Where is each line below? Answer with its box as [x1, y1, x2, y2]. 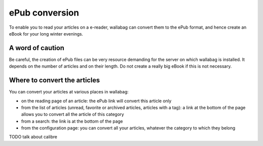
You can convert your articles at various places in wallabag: [9, 89, 129, 95]
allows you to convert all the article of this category [21, 111, 124, 117]
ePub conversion [9, 7, 79, 18]
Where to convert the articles [9, 76, 100, 85]
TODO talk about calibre [9, 134, 57, 140]
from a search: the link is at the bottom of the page [21, 118, 123, 124]
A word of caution [9, 44, 64, 52]
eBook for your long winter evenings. [9, 31, 83, 36]
